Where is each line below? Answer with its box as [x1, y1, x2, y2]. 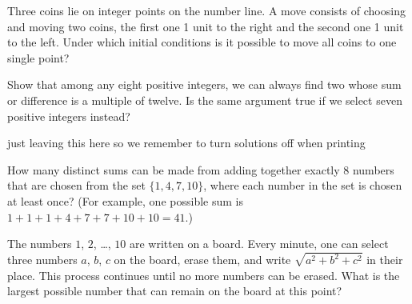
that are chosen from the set [7, 177, 146, 194]
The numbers [7, 235, 72, 252]
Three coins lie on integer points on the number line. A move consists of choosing [7, 2, 406, 18]
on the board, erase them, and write [114, 251, 291, 267]
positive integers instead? [7, 107, 130, 124]
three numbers [7, 251, 78, 267]
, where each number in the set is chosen [203, 177, 402, 194]
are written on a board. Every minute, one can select [130, 235, 389, 252]
